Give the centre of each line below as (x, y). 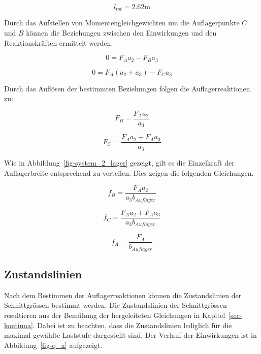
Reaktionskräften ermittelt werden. (59, 42)
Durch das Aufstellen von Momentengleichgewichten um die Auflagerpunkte (122, 23)
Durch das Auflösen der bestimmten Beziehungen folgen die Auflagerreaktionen (127, 88)
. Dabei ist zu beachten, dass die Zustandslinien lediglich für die (132, 325)
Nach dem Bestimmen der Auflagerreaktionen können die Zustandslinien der (123, 295)
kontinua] (19, 325)
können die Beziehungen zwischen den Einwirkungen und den (121, 33)
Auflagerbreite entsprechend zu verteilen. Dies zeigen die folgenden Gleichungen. (129, 172)
